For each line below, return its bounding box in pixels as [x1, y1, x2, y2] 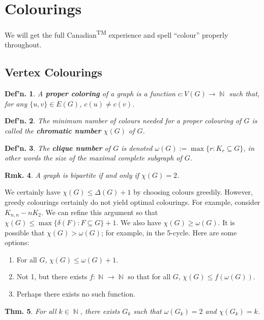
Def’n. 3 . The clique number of [5, 142, 111, 153]
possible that [5, 227, 45, 237]
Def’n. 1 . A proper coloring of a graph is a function [5, 88, 175, 99]
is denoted [121, 142, 153, 153]
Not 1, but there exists [16, 271, 87, 282]
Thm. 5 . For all [5, 305, 56, 316]
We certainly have [5, 186, 61, 197]
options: [5, 237, 30, 248]
